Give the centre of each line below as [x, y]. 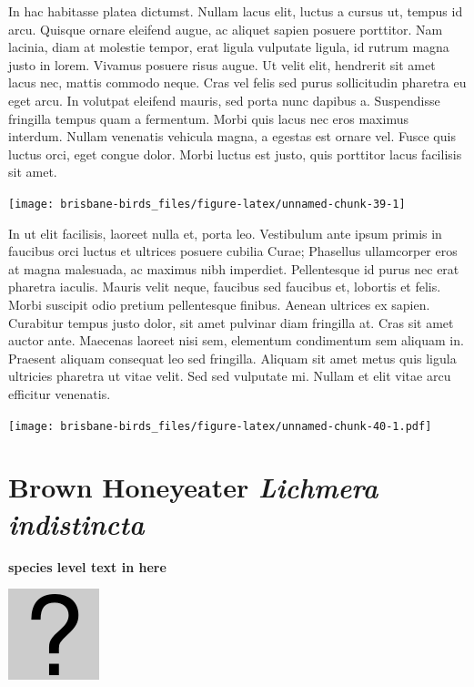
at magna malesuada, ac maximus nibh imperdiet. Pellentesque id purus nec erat [234, 268]
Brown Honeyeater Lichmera [193, 487]
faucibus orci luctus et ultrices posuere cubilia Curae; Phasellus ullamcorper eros [233, 251]
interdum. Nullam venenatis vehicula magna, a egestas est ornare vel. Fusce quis [232, 136]
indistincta [76, 523]
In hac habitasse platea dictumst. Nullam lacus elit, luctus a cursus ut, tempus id [236, 11]
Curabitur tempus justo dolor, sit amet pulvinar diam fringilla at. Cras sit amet [231, 322]
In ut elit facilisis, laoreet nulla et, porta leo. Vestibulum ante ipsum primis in [225, 233]
